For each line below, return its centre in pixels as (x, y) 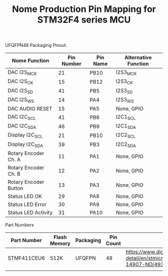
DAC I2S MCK (22, 73)
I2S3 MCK (126, 73)
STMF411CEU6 (26, 258)
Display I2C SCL (25, 135)
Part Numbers (19, 225)
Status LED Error (27, 204)
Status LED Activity (30, 212)
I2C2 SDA (126, 144)
